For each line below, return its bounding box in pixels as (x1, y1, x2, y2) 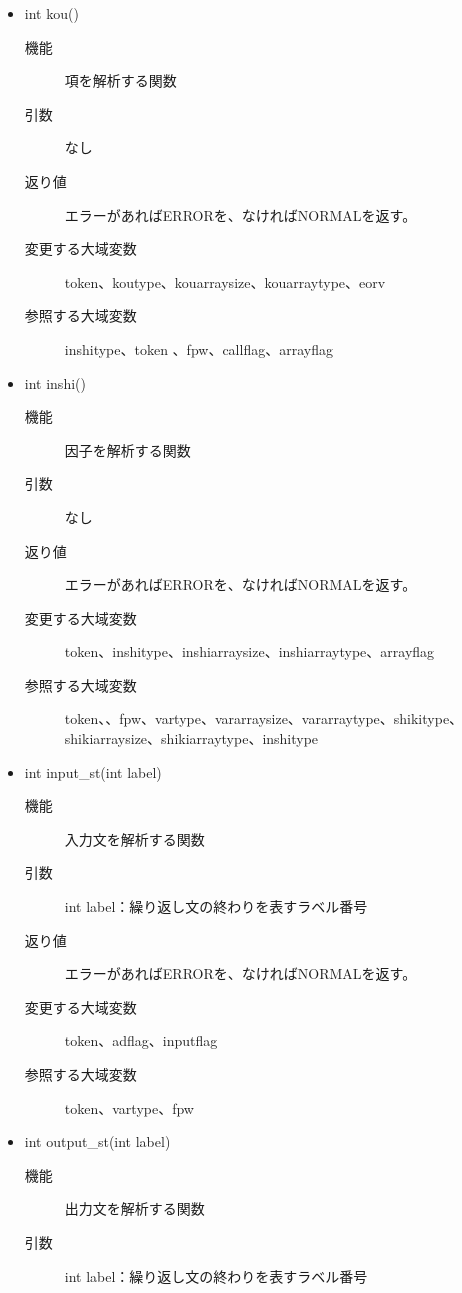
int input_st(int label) (24, 761, 162, 782)
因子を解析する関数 (64, 439, 191, 460)
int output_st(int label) (24, 1131, 171, 1152)
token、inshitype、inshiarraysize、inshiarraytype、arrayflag (64, 641, 435, 662)
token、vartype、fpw (64, 1097, 194, 1118)
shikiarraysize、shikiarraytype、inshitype (64, 728, 319, 749)
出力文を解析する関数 (64, 1198, 205, 1219)
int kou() (24, 3, 79, 23)
